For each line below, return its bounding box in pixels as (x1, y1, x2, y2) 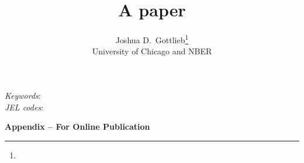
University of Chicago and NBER (92, 45, 212, 57)
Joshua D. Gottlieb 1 (115, 32, 189, 46)
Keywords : (5, 89, 41, 101)
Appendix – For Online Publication (5, 120, 150, 133)
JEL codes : (5, 100, 44, 113)
